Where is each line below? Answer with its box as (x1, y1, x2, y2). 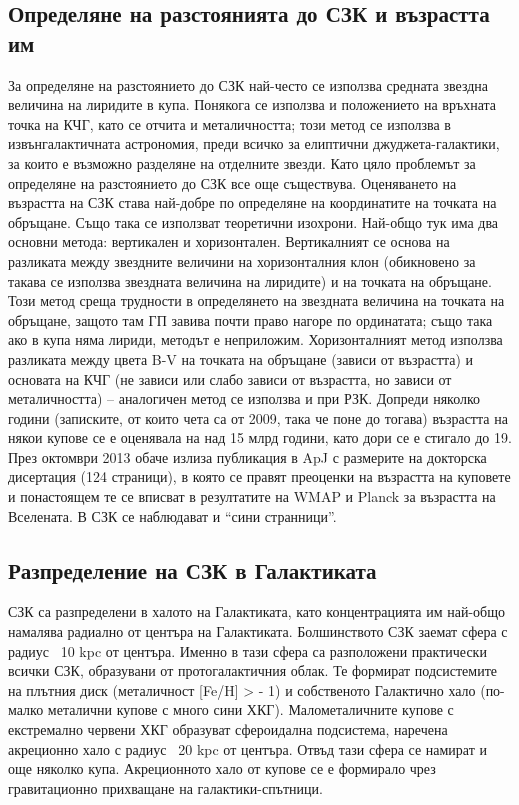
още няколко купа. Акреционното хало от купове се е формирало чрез (8, 758, 436, 779)
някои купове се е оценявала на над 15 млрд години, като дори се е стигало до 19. (8, 427, 512, 448)
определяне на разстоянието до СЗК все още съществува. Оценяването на (8, 172, 457, 193)
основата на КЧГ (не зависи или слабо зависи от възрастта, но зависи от (8, 368, 452, 389)
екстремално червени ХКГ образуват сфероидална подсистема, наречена (8, 719, 448, 740)
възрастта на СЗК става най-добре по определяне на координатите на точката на (8, 192, 497, 213)
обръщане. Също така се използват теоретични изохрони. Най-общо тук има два (8, 211, 499, 232)
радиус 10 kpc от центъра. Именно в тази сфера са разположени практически (8, 640, 487, 661)
